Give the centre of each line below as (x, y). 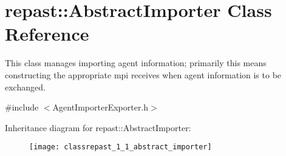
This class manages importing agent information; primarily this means (136, 63)
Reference (47, 34)
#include (22, 107)
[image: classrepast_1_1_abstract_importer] (121, 147)
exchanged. (25, 86)
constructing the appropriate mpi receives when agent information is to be (143, 74)
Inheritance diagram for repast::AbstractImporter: (98, 127)
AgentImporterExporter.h (100, 107)
